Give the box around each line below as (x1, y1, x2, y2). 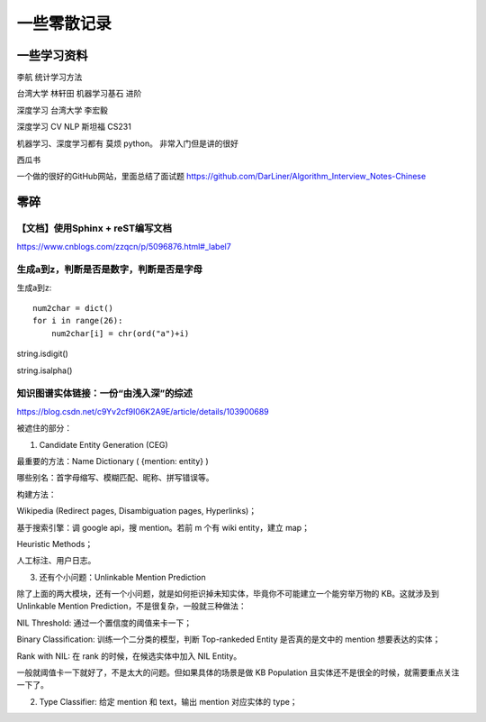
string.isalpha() (16, 365, 73, 376)
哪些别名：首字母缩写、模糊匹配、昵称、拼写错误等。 (16, 472, 214, 483)
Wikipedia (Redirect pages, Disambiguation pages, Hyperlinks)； (16, 506, 256, 516)
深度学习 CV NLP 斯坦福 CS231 (16, 122, 132, 133)
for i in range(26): (32, 315, 123, 326)
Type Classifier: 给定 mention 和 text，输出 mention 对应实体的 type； (39, 696, 298, 707)
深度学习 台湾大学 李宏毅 (16, 105, 108, 115)
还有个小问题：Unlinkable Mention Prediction (39, 571, 206, 582)
